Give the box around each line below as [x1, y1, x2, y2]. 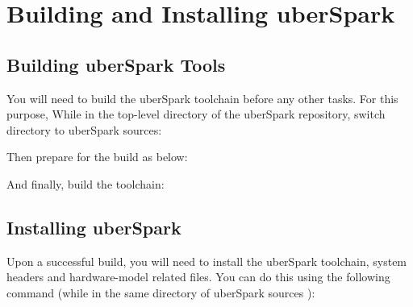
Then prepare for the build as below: [6, 148, 188, 165]
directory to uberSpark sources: [6, 121, 162, 138]
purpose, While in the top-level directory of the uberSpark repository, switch [6, 106, 386, 122]
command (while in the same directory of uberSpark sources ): [6, 284, 315, 301]
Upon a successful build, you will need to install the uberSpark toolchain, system [6, 252, 407, 269]
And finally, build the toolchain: [6, 175, 165, 192]
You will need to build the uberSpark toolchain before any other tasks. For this [6, 89, 398, 106]
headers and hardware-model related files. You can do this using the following [6, 268, 390, 285]
